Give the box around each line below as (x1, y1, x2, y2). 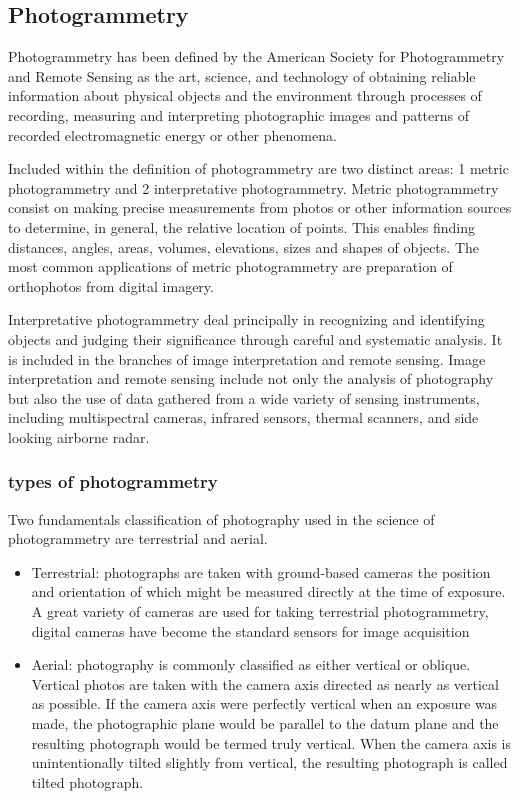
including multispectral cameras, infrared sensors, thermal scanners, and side (8, 407, 479, 428)
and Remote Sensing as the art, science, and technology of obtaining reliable (8, 65, 476, 86)
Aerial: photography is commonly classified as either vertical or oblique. (31, 654, 471, 675)
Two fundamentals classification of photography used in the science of (8, 508, 435, 529)
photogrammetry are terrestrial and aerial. (8, 528, 268, 549)
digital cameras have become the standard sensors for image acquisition (31, 620, 470, 641)
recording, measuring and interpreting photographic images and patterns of (8, 104, 470, 125)
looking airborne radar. (8, 426, 150, 447)
